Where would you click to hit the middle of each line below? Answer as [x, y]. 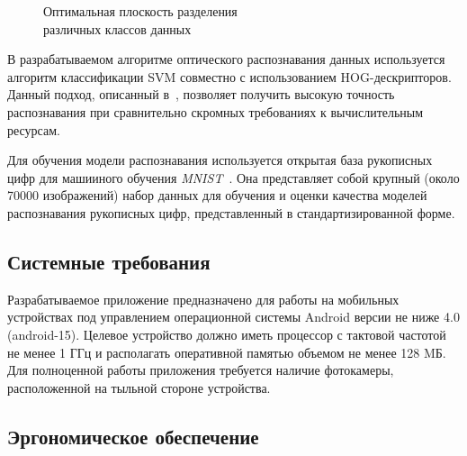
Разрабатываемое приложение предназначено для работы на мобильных [203, 299]
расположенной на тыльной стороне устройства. [139, 387]
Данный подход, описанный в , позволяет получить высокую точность [201, 94]
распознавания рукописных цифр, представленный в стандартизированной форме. [231, 212]
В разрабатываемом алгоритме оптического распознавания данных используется [226, 59]
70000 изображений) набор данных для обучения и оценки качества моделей [217, 195]
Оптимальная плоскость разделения [140, 11]
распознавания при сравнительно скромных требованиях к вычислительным [216, 111]
